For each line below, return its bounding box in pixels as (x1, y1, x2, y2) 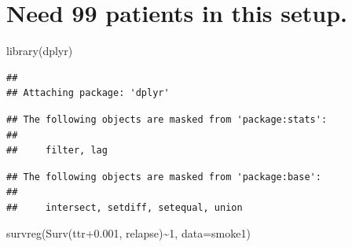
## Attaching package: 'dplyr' (6, 87, 170, 99)
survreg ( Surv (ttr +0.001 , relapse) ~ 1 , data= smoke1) (6, 225, 251, 241)
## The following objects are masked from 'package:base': (6, 171, 321, 182)
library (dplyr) (6, 42, 73, 59)
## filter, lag (6, 145, 108, 157)
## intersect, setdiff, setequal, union (6, 201, 243, 213)
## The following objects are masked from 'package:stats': (6, 113, 328, 125)
